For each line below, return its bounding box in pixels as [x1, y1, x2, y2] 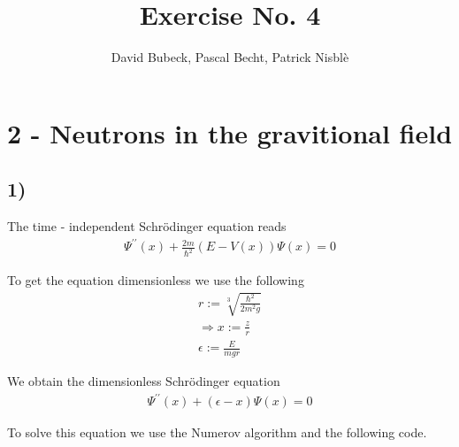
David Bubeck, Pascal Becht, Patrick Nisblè [111, 48, 349, 66]
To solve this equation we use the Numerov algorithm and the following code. [7, 423, 427, 442]
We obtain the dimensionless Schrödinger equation [7, 372, 280, 390]
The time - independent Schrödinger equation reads [7, 217, 287, 235]
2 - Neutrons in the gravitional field [7, 114, 453, 150]
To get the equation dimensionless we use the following [7, 271, 304, 289]
